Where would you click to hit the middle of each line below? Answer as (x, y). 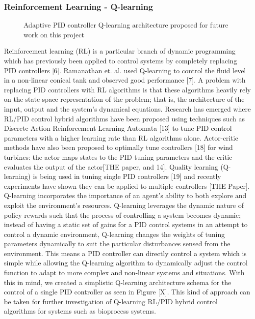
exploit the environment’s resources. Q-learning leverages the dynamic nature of (124, 205)
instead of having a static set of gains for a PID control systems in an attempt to (126, 224)
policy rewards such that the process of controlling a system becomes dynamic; (122, 215)
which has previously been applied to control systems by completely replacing (121, 60)
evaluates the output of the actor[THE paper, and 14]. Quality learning (111, 166)
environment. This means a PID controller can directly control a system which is (125, 253)
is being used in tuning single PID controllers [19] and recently (127, 176)
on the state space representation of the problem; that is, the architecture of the (124, 99)
